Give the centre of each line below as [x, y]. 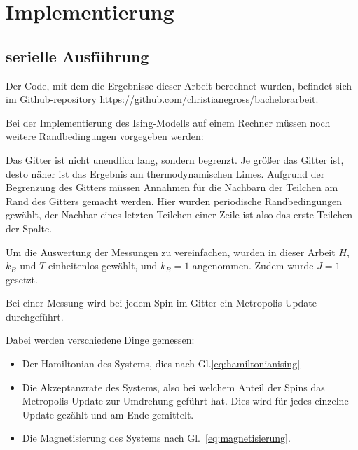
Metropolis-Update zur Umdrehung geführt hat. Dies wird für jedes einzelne [185, 401]
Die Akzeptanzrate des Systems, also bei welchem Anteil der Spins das [173, 387]
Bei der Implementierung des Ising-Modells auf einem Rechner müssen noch [168, 122]
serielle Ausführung [77, 56]
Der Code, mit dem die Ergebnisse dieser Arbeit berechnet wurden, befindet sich [179, 85]
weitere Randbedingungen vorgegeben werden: [105, 136]
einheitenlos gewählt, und [103, 266]
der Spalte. [29, 228]
